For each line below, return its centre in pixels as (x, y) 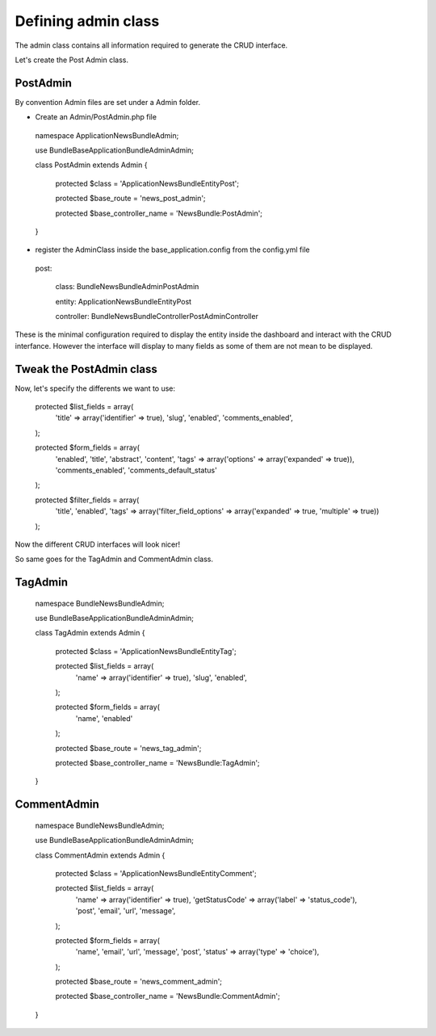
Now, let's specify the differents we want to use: (95, 388)
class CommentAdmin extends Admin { (100, 855)
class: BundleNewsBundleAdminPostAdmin (127, 287)
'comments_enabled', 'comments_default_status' (136, 470)
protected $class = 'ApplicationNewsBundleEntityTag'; (146, 651)
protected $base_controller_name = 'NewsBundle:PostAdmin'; (159, 213)
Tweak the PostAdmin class (86, 369)
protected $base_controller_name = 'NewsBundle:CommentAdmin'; (168, 996)
